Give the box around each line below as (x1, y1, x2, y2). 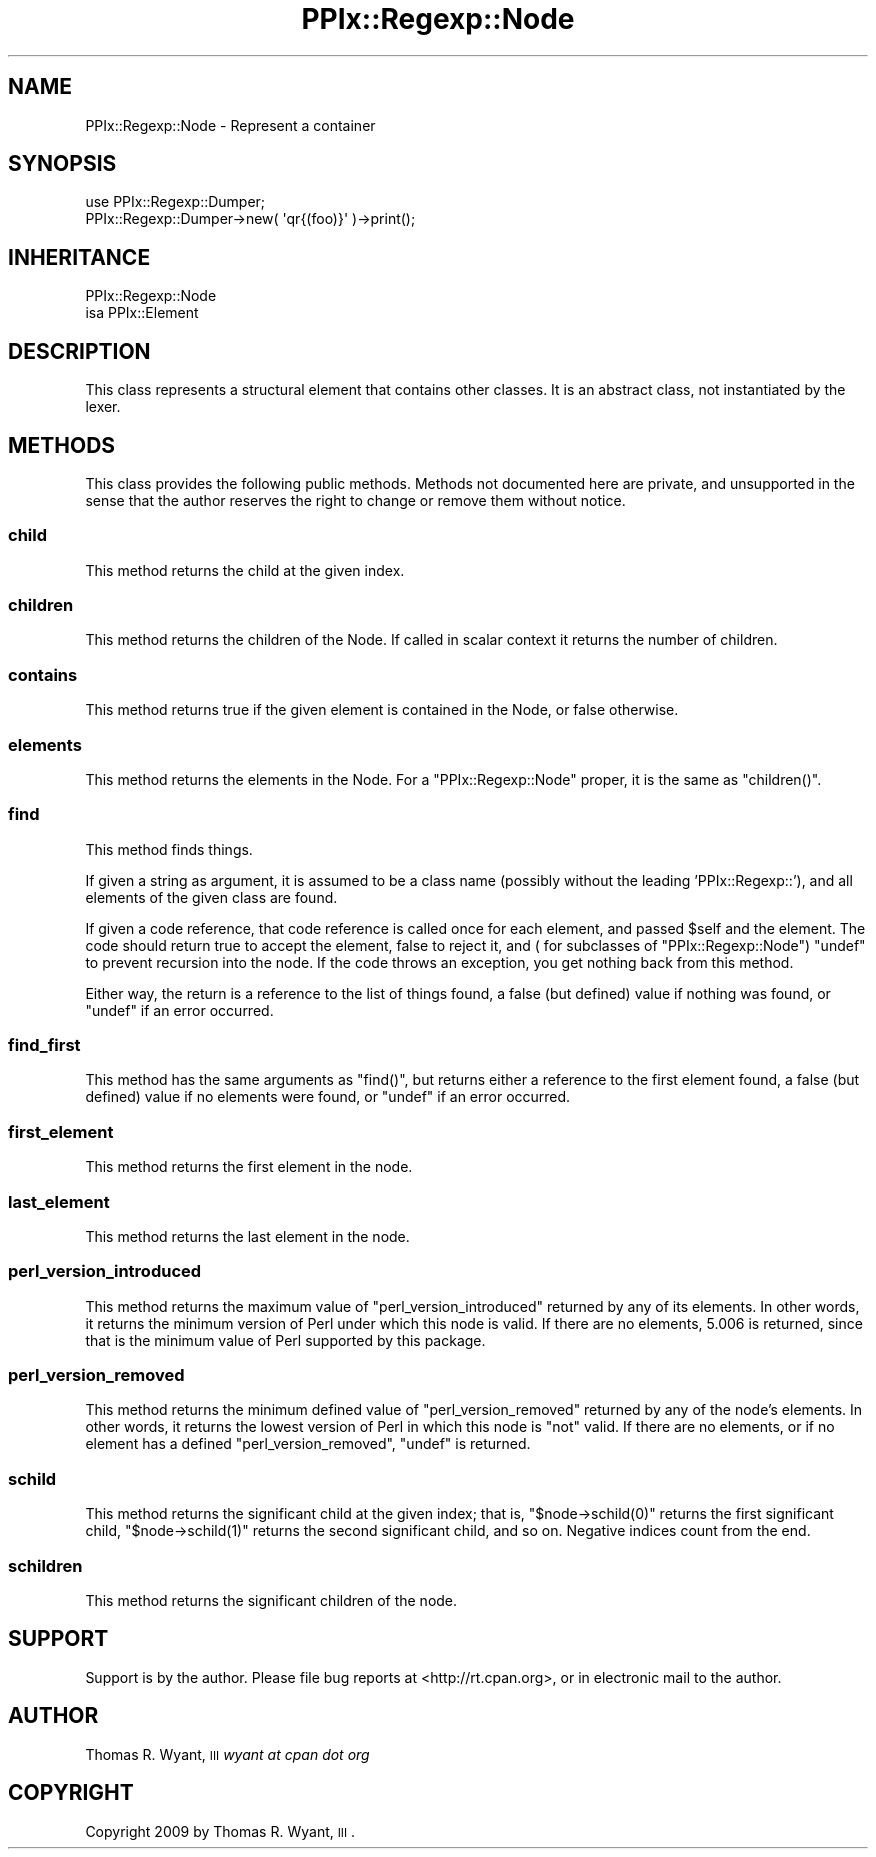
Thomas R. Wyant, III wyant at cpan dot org (85, 1745, 370, 1763)
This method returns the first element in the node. (85, 1158, 413, 1176)
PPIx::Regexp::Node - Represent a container (85, 116, 376, 134)
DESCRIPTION (8, 338, 151, 364)
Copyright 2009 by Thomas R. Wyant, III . (85, 1822, 356, 1840)
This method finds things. (85, 840, 253, 858)
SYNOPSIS (8, 151, 117, 177)
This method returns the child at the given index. (85, 561, 405, 579)
